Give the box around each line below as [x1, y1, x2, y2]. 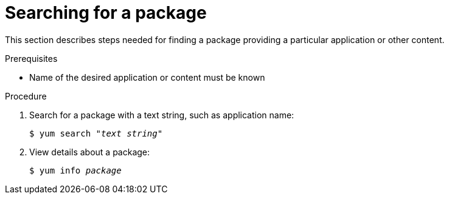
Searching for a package [5, 2, 207, 23]
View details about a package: [29, 146, 150, 157]
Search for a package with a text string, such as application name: [29, 109, 294, 120]
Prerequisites [5, 53, 58, 64]
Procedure [5, 90, 47, 101]
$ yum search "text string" [29, 128, 163, 138]
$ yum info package [29, 165, 122, 175]
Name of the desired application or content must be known [29, 72, 265, 83]
